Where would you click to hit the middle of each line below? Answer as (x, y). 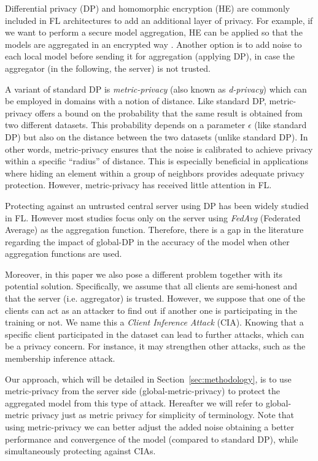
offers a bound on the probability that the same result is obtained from (169, 112)
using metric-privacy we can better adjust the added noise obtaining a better (149, 427)
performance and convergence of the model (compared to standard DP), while (152, 439)
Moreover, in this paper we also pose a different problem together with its (144, 274)
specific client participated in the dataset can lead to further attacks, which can (155, 334)
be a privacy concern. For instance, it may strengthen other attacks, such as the (155, 346)
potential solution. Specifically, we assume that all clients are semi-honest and (151, 286)
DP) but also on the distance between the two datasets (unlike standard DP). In (157, 136)
